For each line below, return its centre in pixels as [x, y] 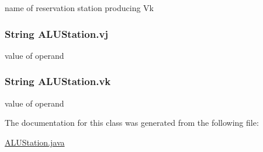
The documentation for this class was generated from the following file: [132, 123]
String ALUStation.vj [57, 33]
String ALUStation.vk [58, 81]
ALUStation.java [35, 142]
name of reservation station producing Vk [79, 8]
